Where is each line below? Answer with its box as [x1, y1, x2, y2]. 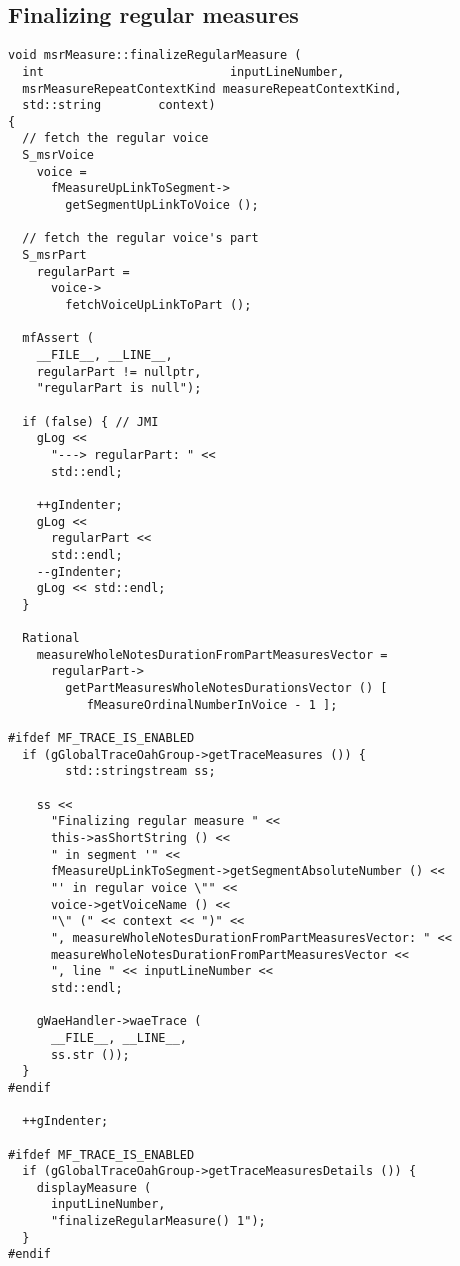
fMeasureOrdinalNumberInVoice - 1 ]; [86, 697, 338, 712]
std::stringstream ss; [65, 764, 216, 779]
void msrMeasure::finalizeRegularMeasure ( [8, 48, 302, 63]
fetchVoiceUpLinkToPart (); [65, 298, 252, 313]
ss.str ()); [50, 1047, 130, 1062]
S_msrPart [22, 248, 87, 263]
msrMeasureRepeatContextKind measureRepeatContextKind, [22, 81, 402, 96]
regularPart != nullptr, [36, 364, 202, 379]
